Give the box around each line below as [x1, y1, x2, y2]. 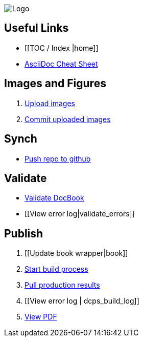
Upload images [25, 98, 75, 108]
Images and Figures [4, 77, 106, 90]
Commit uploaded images [25, 114, 111, 124]
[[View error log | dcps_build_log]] [25, 296, 139, 306]
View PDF [25, 312, 57, 322]
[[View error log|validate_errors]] [25, 209, 135, 218]
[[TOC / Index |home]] [25, 43, 99, 52]
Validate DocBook [25, 193, 84, 203]
